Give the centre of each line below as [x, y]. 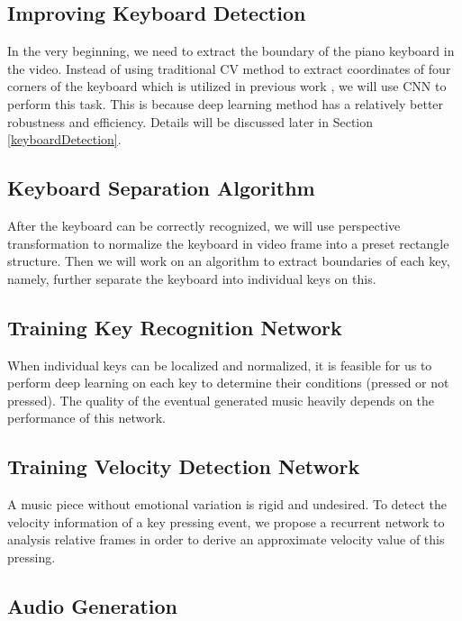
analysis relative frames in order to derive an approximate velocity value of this [226, 539]
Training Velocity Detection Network [184, 466]
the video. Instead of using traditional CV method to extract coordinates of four [229, 68]
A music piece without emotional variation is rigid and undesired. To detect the [227, 504]
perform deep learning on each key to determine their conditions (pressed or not [228, 383]
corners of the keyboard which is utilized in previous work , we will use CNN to [227, 86]
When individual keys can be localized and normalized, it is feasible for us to [220, 365]
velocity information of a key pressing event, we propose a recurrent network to [226, 521]
